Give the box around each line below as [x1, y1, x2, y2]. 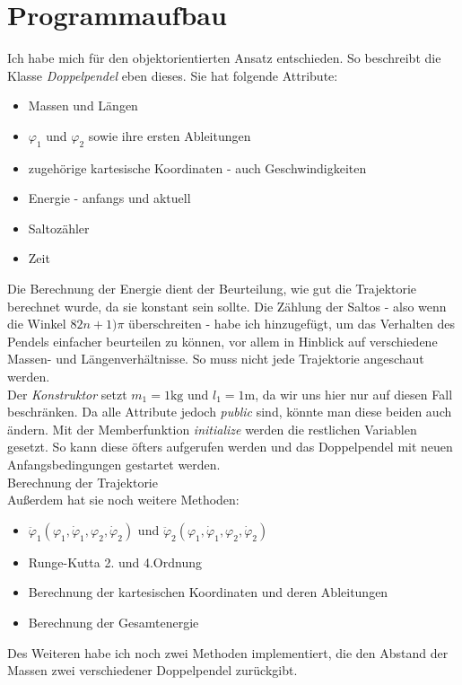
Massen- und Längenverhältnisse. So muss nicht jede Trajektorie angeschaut [7, 349, 424, 368]
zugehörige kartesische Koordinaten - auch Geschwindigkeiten [28, 158, 367, 177]
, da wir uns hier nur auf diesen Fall [255, 384, 453, 403]
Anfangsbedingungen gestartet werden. [7, 455, 221, 474]
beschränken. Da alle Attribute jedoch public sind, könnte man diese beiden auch [7, 402, 452, 421]
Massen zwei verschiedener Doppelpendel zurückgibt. [7, 661, 298, 680]
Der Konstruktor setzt [7, 384, 127, 403]
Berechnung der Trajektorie [7, 472, 158, 491]
